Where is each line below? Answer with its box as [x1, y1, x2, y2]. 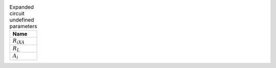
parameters [9, 23, 38, 30]
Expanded [9, 4, 34, 11]
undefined [9, 16, 34, 24]
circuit [9, 10, 25, 17]
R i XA [12, 37, 25, 46]
